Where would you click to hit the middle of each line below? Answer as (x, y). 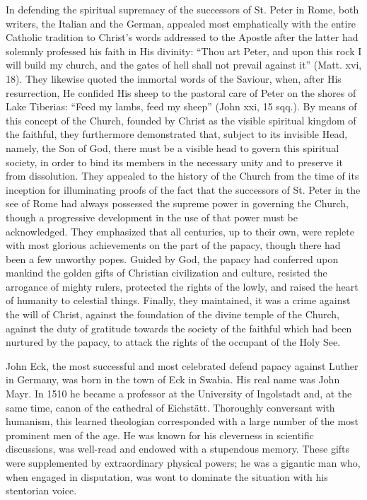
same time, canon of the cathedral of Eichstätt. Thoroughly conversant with (170, 407)
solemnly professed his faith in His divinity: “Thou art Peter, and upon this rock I (184, 51)
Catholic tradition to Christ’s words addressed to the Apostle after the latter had (182, 37)
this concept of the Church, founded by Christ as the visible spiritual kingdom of (181, 120)
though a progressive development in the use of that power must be (152, 217)
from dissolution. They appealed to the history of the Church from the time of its (182, 176)
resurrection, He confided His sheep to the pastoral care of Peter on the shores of (181, 92)
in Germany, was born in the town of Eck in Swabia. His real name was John (173, 379)
